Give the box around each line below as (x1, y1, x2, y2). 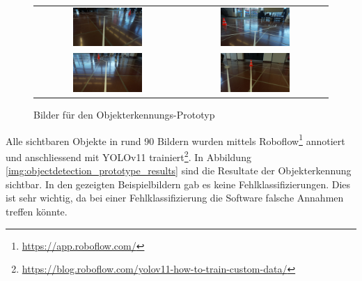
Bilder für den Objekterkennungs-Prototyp (33, 107, 215, 122)
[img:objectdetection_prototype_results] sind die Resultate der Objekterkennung (6, 163, 352, 178)
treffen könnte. (6, 204, 68, 218)
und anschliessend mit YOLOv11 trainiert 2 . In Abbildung (6, 147, 251, 164)
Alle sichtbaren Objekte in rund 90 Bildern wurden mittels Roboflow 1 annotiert (6, 131, 345, 148)
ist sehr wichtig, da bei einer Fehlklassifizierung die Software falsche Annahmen (6, 190, 344, 205)
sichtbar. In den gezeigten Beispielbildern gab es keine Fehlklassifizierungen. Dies (6, 176, 351, 191)
